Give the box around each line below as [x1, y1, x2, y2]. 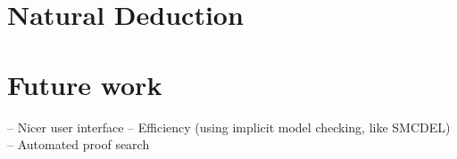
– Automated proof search [7, 135, 150, 154]
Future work [7, 66, 162, 102]
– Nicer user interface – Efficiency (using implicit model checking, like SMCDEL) [7, 117, 451, 136]
